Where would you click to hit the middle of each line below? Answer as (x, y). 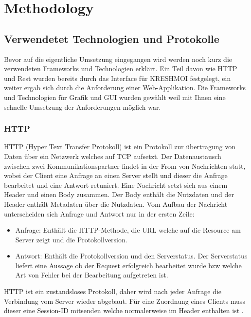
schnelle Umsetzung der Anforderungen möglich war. (82, 107)
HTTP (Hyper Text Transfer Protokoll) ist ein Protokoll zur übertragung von (120, 147)
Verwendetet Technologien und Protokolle (112, 38)
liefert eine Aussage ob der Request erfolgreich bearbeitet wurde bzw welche (128, 265)
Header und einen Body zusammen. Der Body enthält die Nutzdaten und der (119, 194)
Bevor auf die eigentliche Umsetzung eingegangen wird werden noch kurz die (118, 59)
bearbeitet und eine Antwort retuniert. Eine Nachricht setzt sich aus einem (116, 185)
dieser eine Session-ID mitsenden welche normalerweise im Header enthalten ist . (124, 310)
